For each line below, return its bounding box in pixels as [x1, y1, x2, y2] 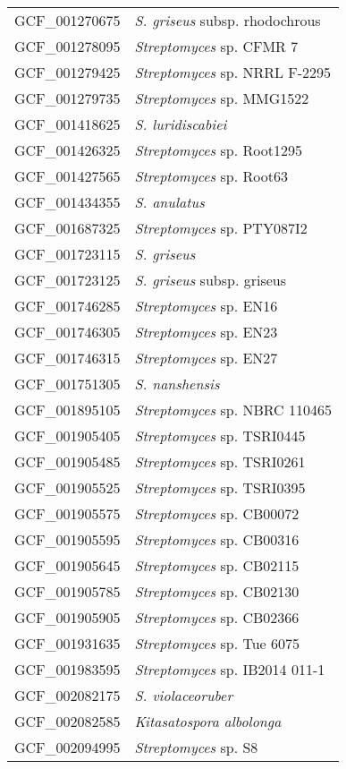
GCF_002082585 [14, 711, 121, 731]
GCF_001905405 [14, 425, 121, 446]
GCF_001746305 [14, 321, 121, 342]
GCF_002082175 [14, 685, 121, 705]
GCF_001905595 [14, 529, 121, 550]
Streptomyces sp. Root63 [134, 166, 288, 186]
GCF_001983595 [14, 659, 121, 679]
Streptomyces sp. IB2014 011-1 [134, 659, 325, 679]
